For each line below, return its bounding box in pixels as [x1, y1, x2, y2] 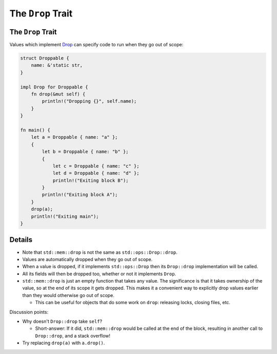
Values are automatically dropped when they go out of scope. [22, 256, 153, 262]
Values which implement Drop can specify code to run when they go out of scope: [9, 42, 184, 48]
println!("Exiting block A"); [42, 192, 118, 198]
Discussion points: [9, 309, 49, 315]
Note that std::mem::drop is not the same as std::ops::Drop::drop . [22, 249, 177, 255]
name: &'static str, [31, 62, 83, 68]
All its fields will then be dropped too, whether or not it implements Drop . [22, 270, 176, 277]
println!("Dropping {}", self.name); [42, 98, 137, 104]
